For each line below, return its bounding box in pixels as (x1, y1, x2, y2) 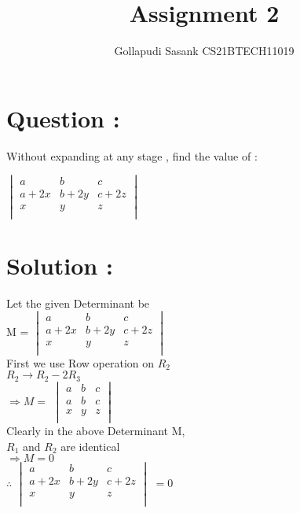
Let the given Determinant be (6, 294, 150, 311)
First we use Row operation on (6, 354, 155, 371)
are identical (60, 437, 120, 454)
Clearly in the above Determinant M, (6, 422, 185, 438)
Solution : (6, 249, 113, 281)
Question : (6, 101, 120, 134)
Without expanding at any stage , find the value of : (6, 147, 258, 164)
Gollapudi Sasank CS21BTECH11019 (114, 42, 295, 59)
